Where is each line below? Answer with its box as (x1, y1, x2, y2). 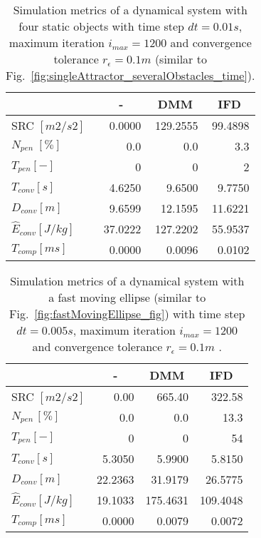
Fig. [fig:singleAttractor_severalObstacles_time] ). (6, 67, 255, 83)
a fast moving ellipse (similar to (48, 289, 206, 305)
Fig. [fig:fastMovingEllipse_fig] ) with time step (9, 305, 245, 322)
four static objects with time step (18, 18, 185, 34)
